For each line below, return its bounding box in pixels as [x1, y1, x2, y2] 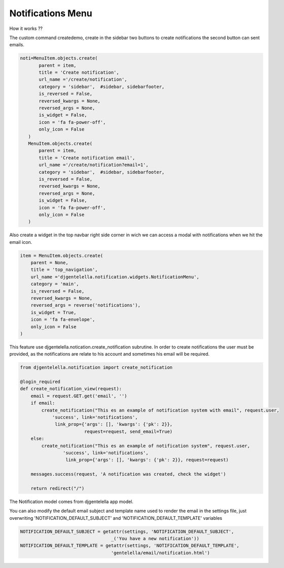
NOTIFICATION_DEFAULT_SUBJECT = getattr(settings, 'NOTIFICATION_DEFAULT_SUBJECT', [20, 528, 234, 534]
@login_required [20, 379, 61, 385]
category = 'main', [30, 281, 80, 287]
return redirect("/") [30, 485, 85, 491]
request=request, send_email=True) [84, 428, 173, 434]
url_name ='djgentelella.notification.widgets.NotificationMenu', [30, 274, 200, 279]
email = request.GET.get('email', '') [30, 393, 127, 399]
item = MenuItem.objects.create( [20, 253, 103, 259]
